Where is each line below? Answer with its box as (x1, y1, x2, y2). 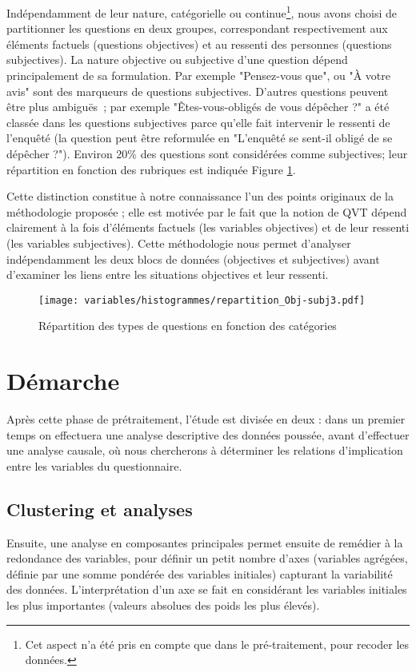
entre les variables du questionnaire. (6, 457, 182, 474)
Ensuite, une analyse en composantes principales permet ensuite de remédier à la (6, 534, 403, 551)
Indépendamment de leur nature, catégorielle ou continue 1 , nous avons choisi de (6, 2, 398, 21)
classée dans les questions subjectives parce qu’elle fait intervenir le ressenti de (6, 113, 390, 130)
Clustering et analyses (6, 496, 193, 521)
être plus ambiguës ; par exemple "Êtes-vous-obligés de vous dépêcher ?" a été (6, 98, 390, 115)
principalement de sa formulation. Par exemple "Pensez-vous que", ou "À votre (6, 67, 391, 84)
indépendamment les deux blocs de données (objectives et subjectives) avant (6, 250, 380, 267)
